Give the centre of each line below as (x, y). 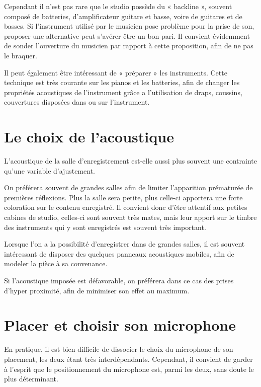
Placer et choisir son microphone (120, 325)
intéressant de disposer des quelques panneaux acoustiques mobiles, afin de (119, 253)
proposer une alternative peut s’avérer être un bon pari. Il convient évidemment (127, 35)
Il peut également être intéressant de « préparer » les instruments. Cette (116, 72)
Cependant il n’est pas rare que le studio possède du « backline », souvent (118, 6)
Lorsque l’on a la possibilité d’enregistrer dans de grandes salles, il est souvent (124, 244)
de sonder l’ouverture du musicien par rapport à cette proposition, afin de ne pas (129, 46)
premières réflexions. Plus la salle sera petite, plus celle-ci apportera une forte (123, 197)
